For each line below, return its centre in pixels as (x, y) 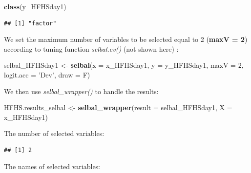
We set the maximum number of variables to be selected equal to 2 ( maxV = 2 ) (126, 39)
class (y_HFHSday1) (35, 6)
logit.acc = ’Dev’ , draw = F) (47, 74)
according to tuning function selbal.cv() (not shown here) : (91, 48)
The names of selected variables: (52, 166)
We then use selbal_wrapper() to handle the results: (81, 91)
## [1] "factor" (30, 23)
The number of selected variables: (54, 133)
